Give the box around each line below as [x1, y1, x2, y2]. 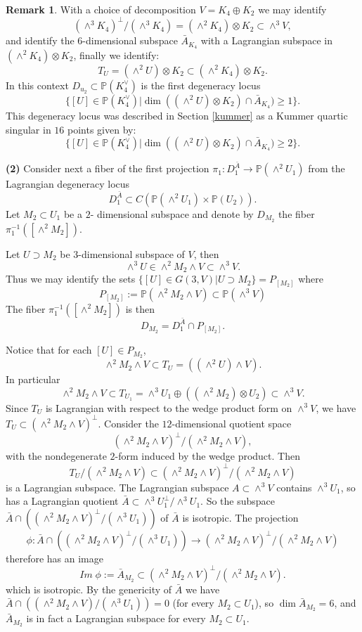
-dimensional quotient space [172, 415, 292, 430]
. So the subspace [200, 494, 276, 508]
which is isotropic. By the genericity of [6, 581, 172, 596]
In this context [6, 77, 69, 92]
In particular [6, 372, 60, 387]
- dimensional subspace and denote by [90, 206, 254, 221]
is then [125, 301, 155, 316]
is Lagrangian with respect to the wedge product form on [45, 400, 292, 415]
